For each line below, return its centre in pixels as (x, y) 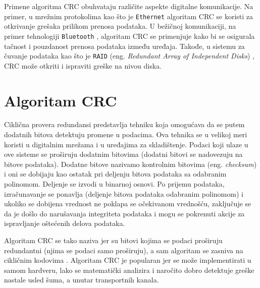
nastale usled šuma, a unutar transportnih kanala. (82, 280)
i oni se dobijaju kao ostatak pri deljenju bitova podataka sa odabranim (115, 174)
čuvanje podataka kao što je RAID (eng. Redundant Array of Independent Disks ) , (129, 56)
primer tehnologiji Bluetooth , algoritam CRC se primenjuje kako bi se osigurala (129, 36)
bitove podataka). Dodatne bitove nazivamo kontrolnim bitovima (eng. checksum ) (131, 164)
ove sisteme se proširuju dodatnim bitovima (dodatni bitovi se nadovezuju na (123, 154)
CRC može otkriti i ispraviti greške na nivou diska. (83, 65)
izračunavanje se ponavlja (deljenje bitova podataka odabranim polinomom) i (124, 193)
